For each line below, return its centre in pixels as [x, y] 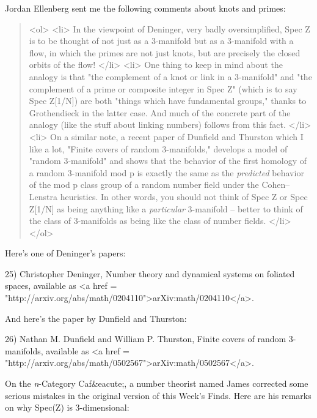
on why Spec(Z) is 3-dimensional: [67, 407]
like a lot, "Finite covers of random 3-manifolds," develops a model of [158, 148]
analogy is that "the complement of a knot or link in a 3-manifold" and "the [170, 76]
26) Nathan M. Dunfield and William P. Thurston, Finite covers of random [146, 339]
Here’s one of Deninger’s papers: [65, 253]
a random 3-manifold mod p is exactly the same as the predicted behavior [166, 172]
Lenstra [43, 196]
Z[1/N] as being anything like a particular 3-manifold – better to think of [166, 208]
